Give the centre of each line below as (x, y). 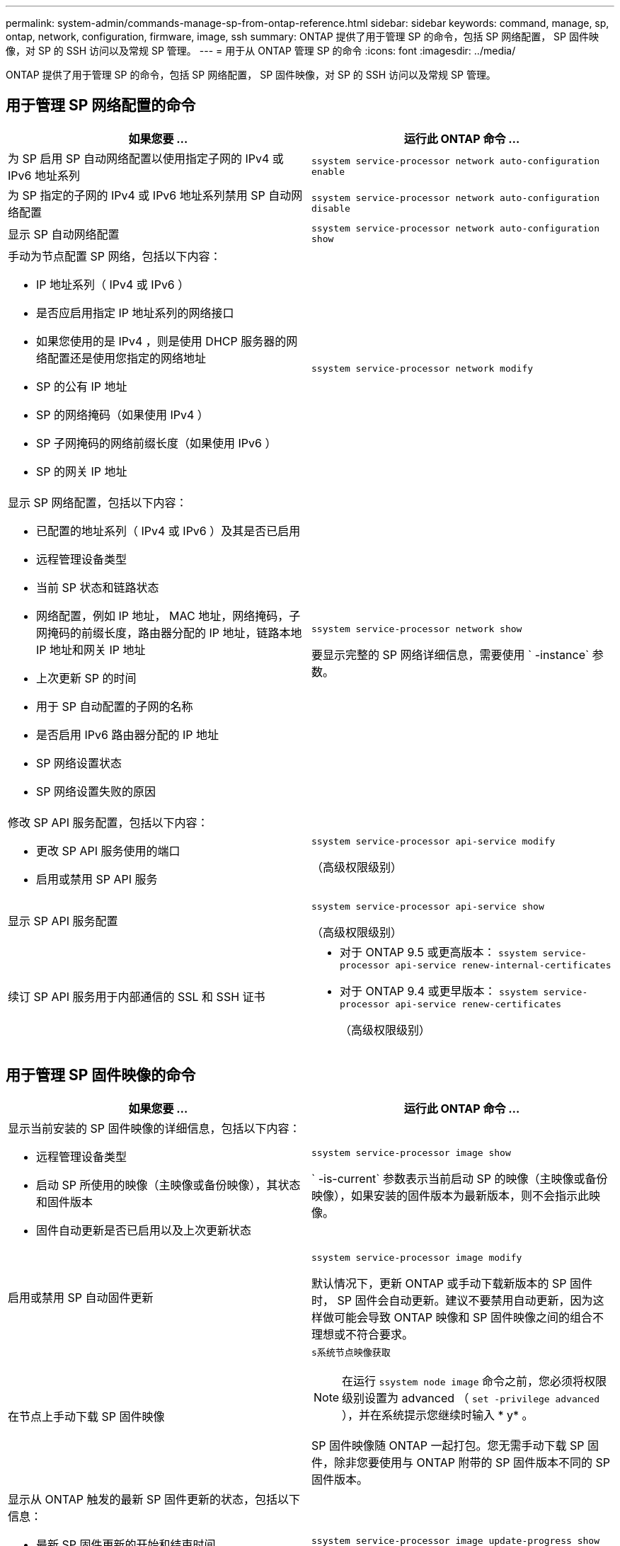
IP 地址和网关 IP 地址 (91, 649)
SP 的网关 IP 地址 (82, 471)
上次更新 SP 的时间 (86, 678)
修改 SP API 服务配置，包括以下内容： (108, 822)
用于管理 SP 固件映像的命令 (101, 1075)
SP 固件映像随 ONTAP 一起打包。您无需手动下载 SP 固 (455, 1445)
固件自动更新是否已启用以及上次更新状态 (144, 1230)
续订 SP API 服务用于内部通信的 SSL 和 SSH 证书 (137, 996)
